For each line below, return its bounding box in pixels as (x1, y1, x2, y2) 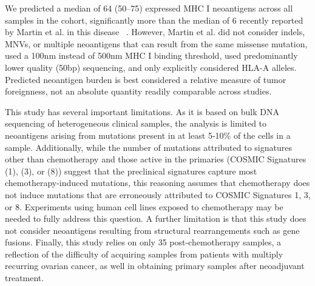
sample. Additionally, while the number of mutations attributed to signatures (5, 141, 292, 153)
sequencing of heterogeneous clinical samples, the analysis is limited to (5, 117, 267, 130)
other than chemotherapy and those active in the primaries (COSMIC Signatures (5, 153, 307, 165)
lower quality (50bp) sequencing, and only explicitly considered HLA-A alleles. (5, 61, 297, 73)
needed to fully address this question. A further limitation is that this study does (5, 212, 307, 225)
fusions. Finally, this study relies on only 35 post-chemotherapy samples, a (5, 236, 282, 248)
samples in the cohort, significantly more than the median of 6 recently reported (5, 13, 303, 26)
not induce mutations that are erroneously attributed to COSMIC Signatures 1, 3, (5, 188, 311, 201)
